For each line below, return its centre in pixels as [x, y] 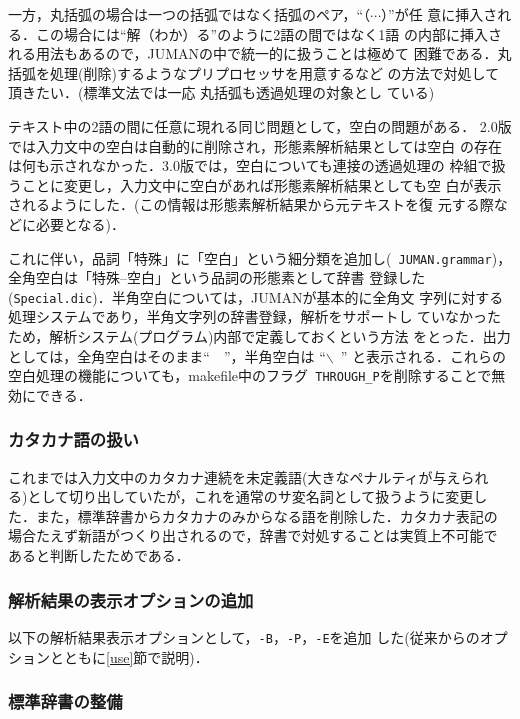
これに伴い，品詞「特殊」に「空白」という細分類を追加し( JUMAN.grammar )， [260, 257]
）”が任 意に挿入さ [439, 14]
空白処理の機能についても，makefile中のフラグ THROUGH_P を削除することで [250, 375]
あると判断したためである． [99, 555]
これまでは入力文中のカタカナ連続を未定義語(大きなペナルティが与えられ [248, 476]
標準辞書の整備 [65, 701]
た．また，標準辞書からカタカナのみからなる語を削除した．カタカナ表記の [253, 515]
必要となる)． [80, 223]
